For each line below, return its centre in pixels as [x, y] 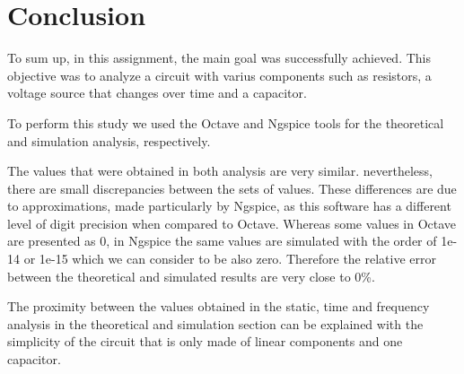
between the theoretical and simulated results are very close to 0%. [191, 276]
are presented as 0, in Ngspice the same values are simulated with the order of [222, 241]
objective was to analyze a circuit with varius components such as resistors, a [219, 75]
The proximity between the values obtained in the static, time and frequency [219, 306]
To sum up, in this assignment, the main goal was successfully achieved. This [219, 58]
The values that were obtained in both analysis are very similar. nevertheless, [220, 171]
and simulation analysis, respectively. [109, 140]
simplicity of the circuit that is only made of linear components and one [205, 341]
